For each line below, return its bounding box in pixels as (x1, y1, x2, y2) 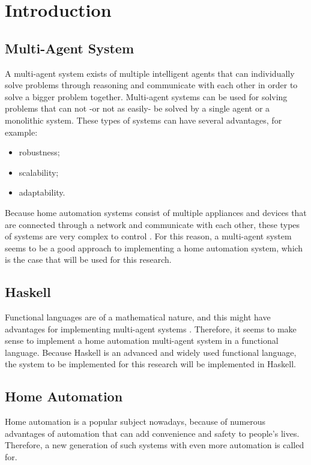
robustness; (19, 146, 60, 158)
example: (5, 125, 38, 138)
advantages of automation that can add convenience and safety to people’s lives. (5, 427, 300, 439)
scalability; (19, 166, 59, 178)
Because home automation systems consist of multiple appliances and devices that (5, 206, 307, 218)
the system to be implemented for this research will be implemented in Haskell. (5, 358, 297, 370)
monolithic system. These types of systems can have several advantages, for (5, 113, 282, 126)
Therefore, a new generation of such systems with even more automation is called (5, 439, 304, 451)
